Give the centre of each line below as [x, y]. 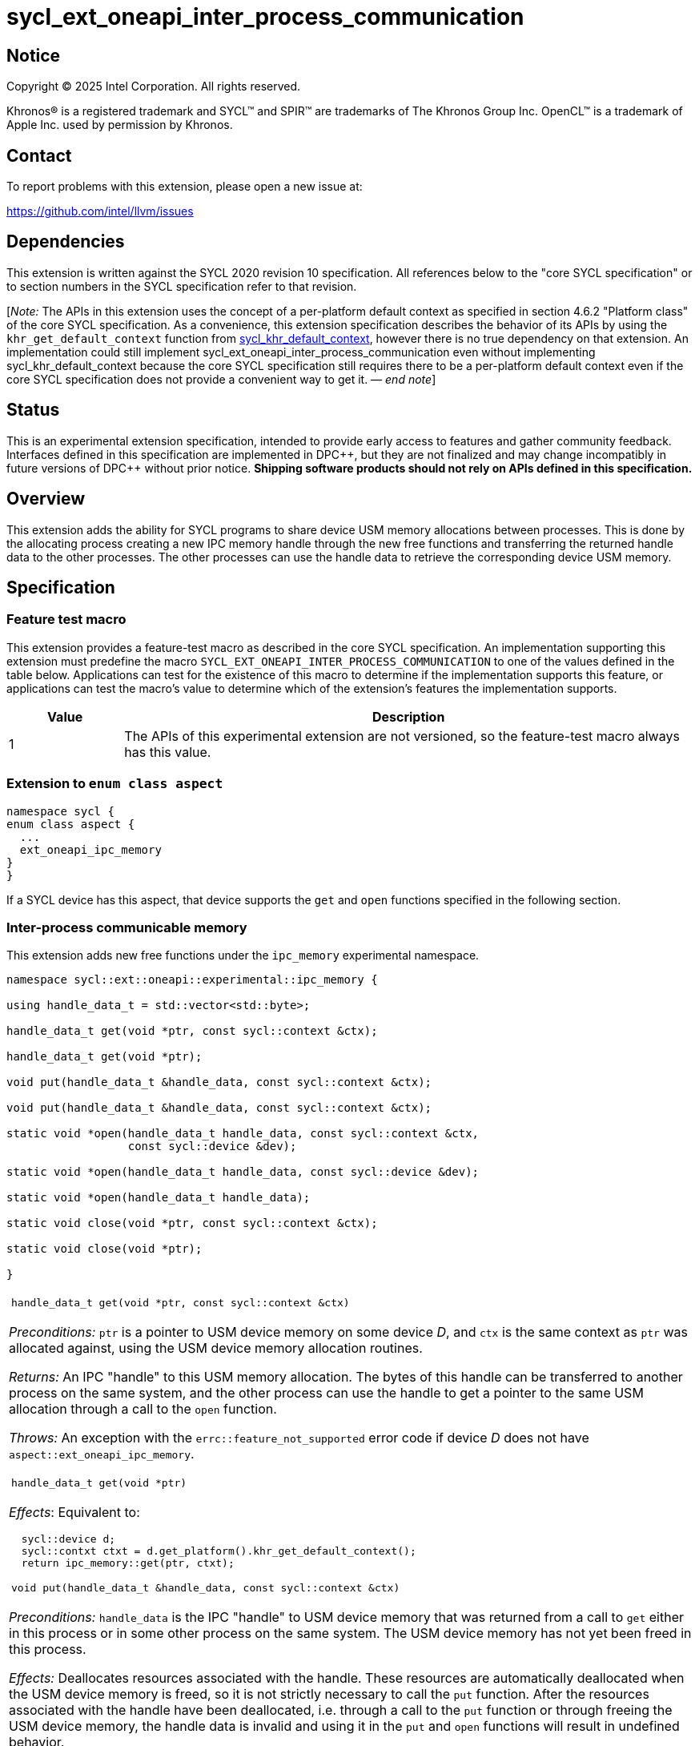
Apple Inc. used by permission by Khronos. [120, 125]
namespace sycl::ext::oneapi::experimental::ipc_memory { [192, 980]
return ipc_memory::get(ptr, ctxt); [128, 1563]
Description [408, 716]
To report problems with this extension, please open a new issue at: [185, 187]
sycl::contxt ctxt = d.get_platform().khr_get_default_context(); [219, 1551]
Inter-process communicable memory [127, 927]
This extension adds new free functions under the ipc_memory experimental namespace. [243, 955]
